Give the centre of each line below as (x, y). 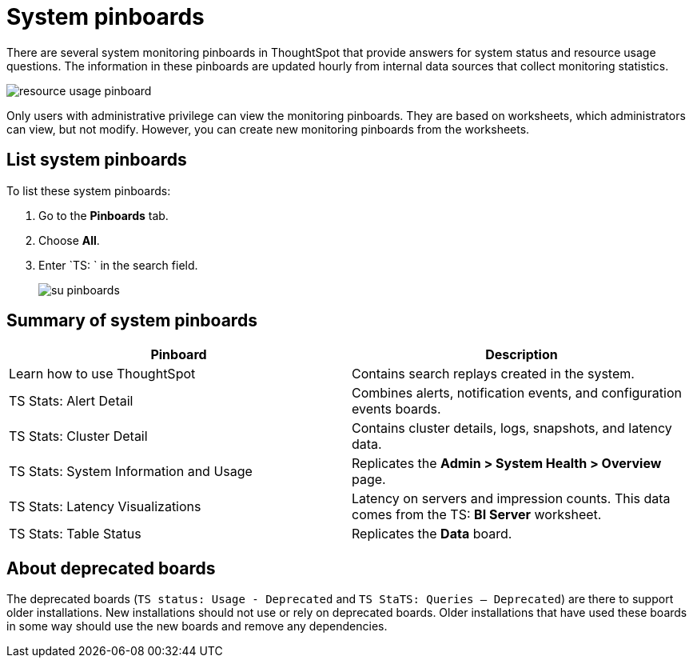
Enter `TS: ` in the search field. (118, 265)
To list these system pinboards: (89, 190)
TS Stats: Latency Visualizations (105, 507)
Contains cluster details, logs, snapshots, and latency (512, 428)
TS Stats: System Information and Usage (131, 472)
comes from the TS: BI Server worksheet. (477, 515)
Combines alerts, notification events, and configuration (517, 393)
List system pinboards (97, 160)
